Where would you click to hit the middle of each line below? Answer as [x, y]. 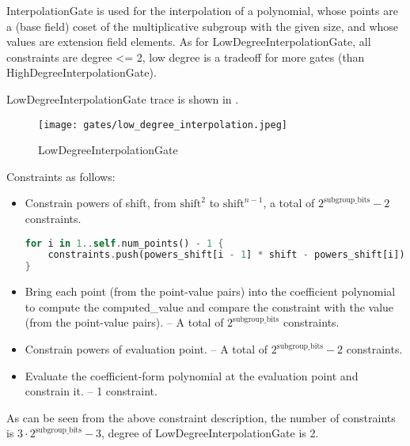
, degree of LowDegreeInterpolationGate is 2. [210, 433]
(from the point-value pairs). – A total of [124, 322]
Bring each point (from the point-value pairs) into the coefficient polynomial [210, 291]
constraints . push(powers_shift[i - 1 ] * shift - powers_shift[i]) [226, 255]
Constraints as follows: [61, 176]
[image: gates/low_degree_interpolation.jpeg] [163, 125]
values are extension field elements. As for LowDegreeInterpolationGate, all [189, 42]
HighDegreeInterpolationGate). [82, 72]
